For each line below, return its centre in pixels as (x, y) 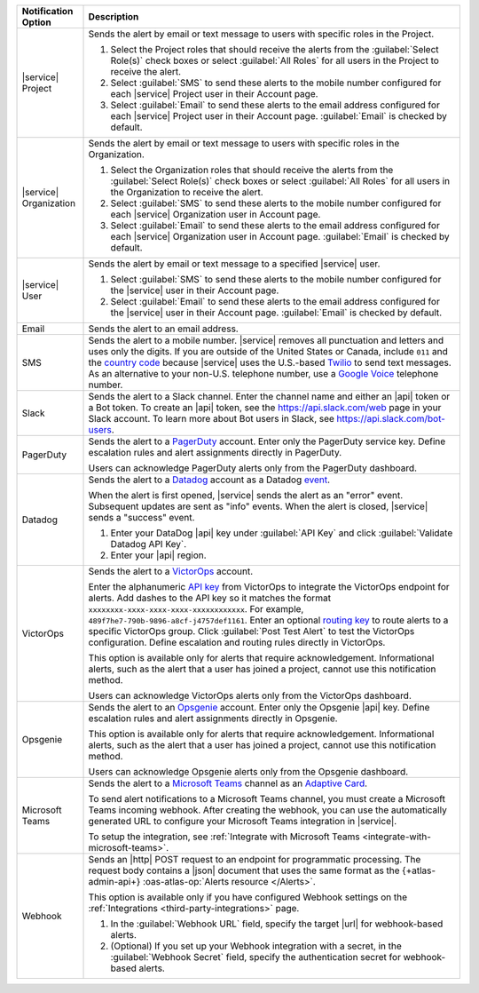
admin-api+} (114, 882)
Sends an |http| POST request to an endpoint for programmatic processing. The (255, 859)
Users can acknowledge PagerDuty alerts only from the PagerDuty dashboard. (252, 468)
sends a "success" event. (141, 517)
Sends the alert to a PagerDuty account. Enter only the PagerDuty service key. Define (267, 441)
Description (114, 16)
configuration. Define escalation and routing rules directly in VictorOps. (237, 642)
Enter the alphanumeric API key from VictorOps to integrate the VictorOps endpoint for (269, 587)
